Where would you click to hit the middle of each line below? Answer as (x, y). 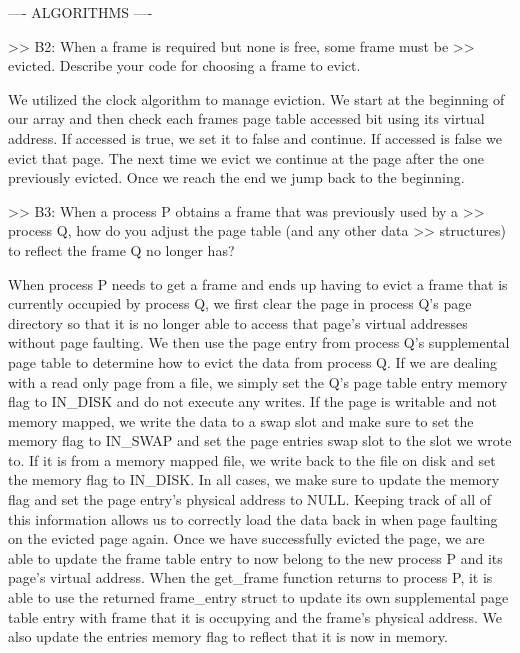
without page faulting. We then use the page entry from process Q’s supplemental (259, 342)
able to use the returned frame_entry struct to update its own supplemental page (258, 597)
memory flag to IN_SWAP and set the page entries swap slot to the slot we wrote (260, 440)
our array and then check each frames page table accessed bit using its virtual (246, 118)
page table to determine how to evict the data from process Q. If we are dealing (253, 361)
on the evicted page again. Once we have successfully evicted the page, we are (246, 538)
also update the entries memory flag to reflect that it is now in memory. (228, 636)
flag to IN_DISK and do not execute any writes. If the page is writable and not (252, 401)
